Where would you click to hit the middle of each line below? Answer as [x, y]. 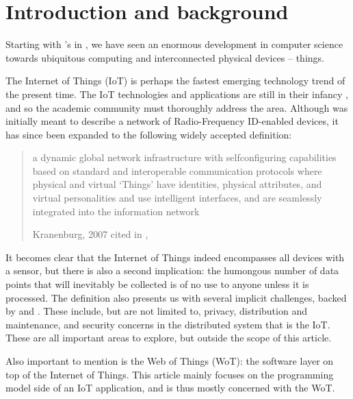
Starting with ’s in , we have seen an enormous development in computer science [174, 44]
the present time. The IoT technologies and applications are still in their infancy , [177, 94]
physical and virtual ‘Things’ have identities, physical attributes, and [177, 184]
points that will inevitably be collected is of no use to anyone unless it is [157, 284]
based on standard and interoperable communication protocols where [177, 170]
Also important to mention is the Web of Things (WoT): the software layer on [170, 361]
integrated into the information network [116, 211]
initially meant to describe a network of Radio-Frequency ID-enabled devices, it [172, 121]
